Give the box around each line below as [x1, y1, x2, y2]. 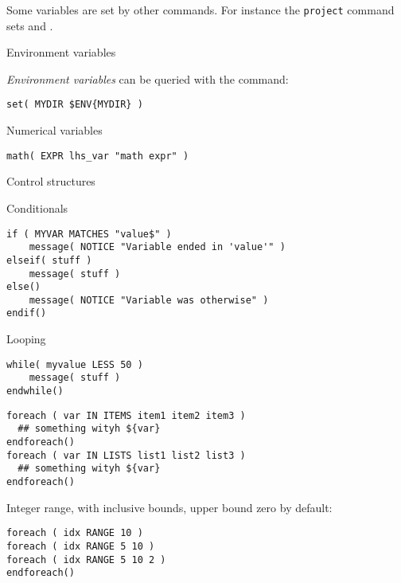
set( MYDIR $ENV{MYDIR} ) [6, 99, 143, 111]
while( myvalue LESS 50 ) [6, 358, 143, 370]
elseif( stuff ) [6, 254, 92, 266]
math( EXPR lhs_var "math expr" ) [6, 150, 189, 162]
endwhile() [6, 385, 64, 397]
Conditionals [6, 199, 68, 216]
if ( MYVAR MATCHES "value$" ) [6, 228, 172, 240]
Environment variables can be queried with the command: [6, 70, 289, 87]
